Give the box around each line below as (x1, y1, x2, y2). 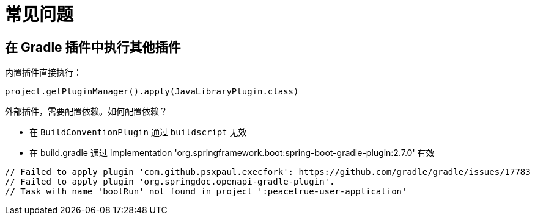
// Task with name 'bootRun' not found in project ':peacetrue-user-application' (5, 186, 407, 197)
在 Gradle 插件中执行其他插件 (5, 39, 181, 55)
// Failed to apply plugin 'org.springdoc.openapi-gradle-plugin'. (5, 177, 335, 187)
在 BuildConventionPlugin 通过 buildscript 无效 (29, 127, 247, 138)
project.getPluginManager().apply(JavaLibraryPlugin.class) (5, 87, 299, 97)
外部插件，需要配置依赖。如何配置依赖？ (5, 106, 168, 117)
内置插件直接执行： (5, 67, 82, 78)
